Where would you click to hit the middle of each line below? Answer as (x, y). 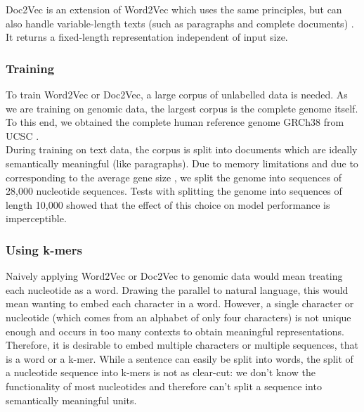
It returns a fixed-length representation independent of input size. (147, 37)
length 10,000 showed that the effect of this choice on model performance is (168, 204)
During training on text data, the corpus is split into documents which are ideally (182, 149)
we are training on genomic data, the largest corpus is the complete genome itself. (182, 108)
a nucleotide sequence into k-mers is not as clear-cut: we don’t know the (161, 372)
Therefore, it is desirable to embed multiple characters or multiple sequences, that (182, 345)
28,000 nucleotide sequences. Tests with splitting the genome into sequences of (174, 191)
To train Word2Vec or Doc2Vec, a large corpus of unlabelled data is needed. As (177, 94)
